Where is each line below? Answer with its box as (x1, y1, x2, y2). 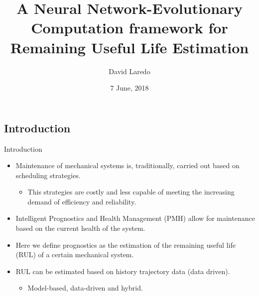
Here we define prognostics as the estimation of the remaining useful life (15, 239, 236, 250)
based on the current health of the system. (15, 223, 145, 233)
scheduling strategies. (15, 170, 81, 180)
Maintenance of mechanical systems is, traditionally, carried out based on (15, 160, 240, 171)
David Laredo (109, 66, 150, 76)
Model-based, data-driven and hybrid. (27, 283, 143, 293)
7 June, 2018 (110, 83, 149, 93)
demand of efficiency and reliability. (27, 196, 136, 206)
